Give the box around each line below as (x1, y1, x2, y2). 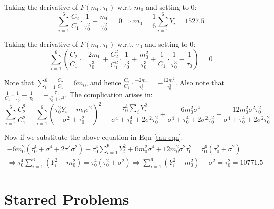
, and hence (86, 77, 121, 88)
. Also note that (175, 77, 224, 88)
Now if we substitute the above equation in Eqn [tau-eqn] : (4, 132, 183, 142)
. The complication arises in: (65, 89, 153, 100)
